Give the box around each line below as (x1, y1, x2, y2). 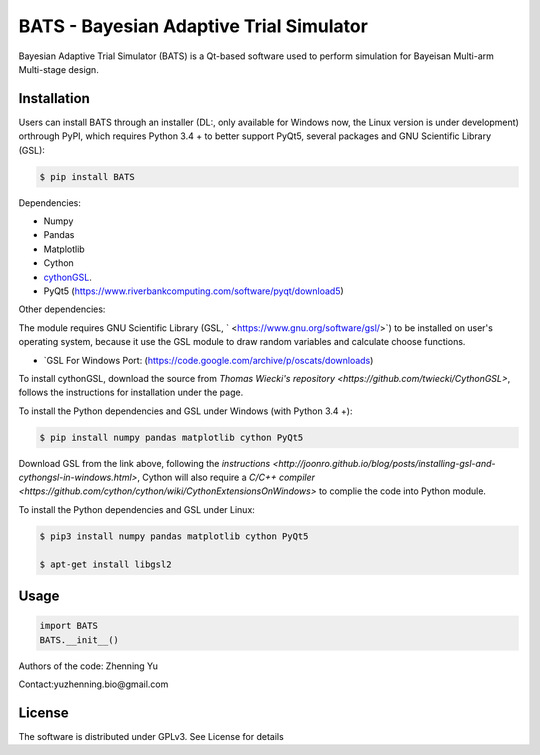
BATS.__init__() (39, 634, 120, 645)
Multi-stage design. (18, 63, 99, 75)
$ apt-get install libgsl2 (39, 558, 172, 570)
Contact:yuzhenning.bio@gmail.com (18, 678, 169, 690)
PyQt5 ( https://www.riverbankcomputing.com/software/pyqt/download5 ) (43, 285, 344, 297)
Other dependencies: (18, 303, 106, 315)
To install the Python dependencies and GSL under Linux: (18, 503, 255, 515)
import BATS (39, 620, 99, 632)
